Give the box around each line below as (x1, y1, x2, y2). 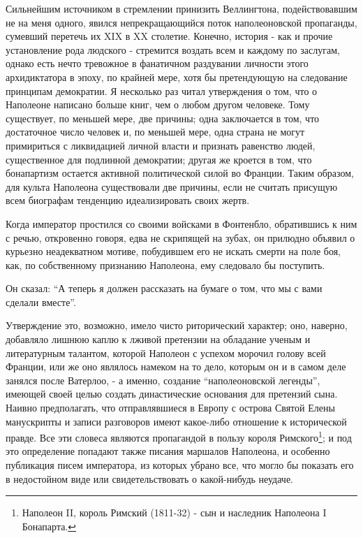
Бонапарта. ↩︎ (22, 518, 77, 533)
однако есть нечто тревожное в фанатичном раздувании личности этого (6, 56, 309, 71)
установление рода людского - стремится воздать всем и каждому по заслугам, (6, 42, 340, 57)
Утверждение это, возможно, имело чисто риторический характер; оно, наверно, (6, 318, 348, 333)
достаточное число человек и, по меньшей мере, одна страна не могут (6, 124, 305, 139)
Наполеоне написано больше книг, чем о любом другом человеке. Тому (6, 97, 310, 112)
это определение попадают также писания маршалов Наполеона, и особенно (6, 444, 330, 458)
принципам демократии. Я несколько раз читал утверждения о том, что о (6, 83, 318, 98)
